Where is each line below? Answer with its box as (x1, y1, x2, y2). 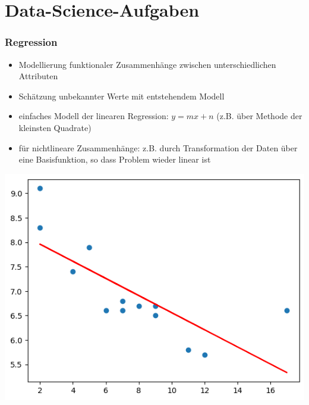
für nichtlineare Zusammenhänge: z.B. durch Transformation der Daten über (18, 141, 298, 154)
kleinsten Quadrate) (18, 121, 92, 133)
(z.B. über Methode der (216, 110, 302, 122)
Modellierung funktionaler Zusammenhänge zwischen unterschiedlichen (18, 58, 276, 70)
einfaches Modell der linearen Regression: (18, 110, 169, 122)
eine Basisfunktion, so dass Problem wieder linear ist (18, 153, 211, 166)
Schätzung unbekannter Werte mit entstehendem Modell (18, 89, 225, 102)
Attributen (18, 70, 58, 82)
